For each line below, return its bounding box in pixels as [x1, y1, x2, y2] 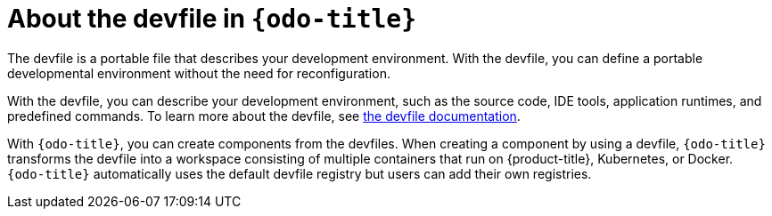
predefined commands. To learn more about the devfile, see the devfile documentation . [7, 108, 521, 124]
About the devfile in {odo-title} [7, 4, 417, 34]
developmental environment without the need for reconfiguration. [7, 65, 390, 81]
